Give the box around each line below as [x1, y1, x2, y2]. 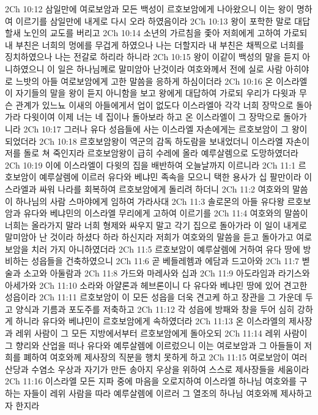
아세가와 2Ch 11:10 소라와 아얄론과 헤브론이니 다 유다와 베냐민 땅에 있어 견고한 [5, 278, 308, 291]
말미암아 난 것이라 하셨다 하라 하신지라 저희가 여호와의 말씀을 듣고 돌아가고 [5, 230, 294, 243]
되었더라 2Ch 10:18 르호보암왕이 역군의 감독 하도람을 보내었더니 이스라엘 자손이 [5, 134, 310, 147]
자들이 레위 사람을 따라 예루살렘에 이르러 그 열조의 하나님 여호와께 [23, 387, 278, 399]
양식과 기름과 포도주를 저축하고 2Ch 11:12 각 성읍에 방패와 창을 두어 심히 [15, 302, 295, 315]
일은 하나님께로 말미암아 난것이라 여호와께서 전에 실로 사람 [57, 62, 283, 75]
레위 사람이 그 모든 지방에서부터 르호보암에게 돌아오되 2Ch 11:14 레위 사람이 [15, 327, 308, 340]
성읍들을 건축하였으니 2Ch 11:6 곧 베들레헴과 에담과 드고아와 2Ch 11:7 [31, 254, 300, 267]
